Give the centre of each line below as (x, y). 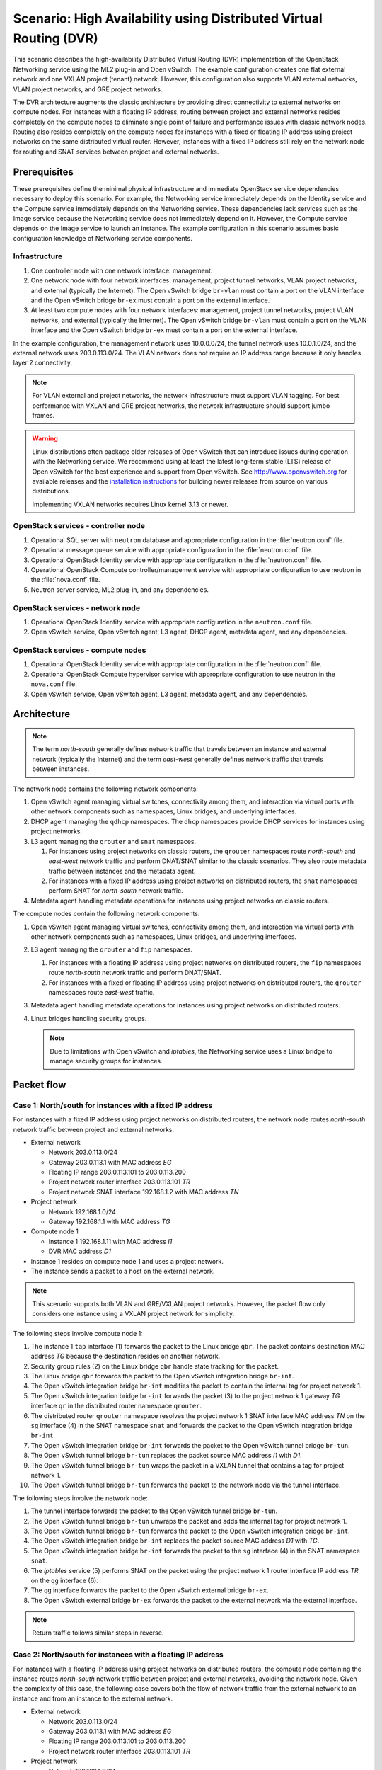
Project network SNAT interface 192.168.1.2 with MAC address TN (144, 1192)
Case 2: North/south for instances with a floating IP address (118, 1655)
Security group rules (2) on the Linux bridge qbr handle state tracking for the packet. (155, 1366)
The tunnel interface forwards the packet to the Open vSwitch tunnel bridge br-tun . (154, 1511)
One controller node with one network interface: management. (122, 270)
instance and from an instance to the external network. (93, 1698)
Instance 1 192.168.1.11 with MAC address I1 (110, 1241)
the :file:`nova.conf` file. (65, 580)
